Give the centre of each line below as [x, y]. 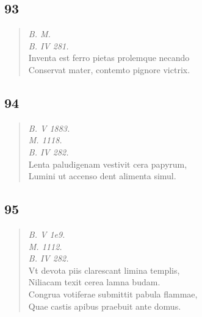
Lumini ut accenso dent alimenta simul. [102, 176]
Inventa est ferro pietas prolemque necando [109, 58]
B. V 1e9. [47, 234]
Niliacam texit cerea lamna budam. [94, 282]
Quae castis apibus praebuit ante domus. [105, 306]
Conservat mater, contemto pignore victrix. [109, 69]
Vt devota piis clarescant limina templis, [104, 270]
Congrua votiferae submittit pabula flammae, [113, 294]
